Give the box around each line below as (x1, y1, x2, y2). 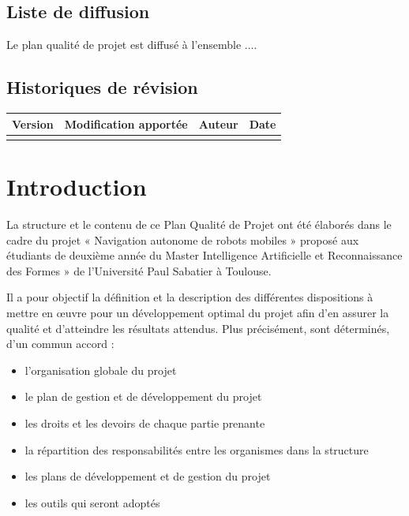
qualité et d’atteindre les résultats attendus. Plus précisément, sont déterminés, (6, 320, 390, 336)
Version (12, 115, 54, 132)
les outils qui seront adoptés (24, 494, 160, 510)
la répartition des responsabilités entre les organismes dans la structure (24, 441, 369, 458)
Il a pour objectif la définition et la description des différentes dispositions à (6, 289, 373, 305)
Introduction (6, 170, 147, 203)
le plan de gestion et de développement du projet (24, 388, 262, 405)
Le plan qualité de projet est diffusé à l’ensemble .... (6, 36, 257, 53)
